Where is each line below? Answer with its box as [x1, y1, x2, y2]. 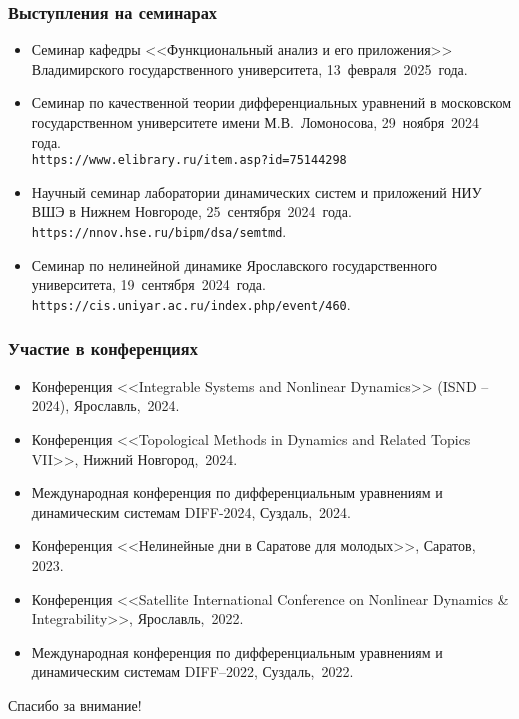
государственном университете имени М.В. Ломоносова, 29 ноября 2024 [31, 112, 480, 132]
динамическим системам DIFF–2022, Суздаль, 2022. [31, 661, 354, 682]
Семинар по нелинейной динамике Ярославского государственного [31, 254, 438, 275]
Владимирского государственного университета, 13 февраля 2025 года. [31, 58, 468, 79]
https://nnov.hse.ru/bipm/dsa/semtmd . [31, 221, 287, 242]
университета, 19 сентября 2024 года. [31, 274, 266, 295]
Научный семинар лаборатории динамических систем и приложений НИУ [31, 181, 482, 202]
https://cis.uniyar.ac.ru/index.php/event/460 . [31, 293, 351, 314]
